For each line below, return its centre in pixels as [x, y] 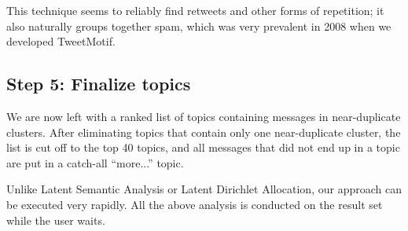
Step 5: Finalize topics [99, 84]
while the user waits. [56, 220]
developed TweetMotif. [61, 41]
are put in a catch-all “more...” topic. [95, 162]
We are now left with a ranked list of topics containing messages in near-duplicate [204, 116]
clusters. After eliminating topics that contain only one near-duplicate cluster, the [204, 132]
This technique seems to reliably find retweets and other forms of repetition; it [195, 10]
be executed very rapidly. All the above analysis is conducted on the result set [195, 204]
